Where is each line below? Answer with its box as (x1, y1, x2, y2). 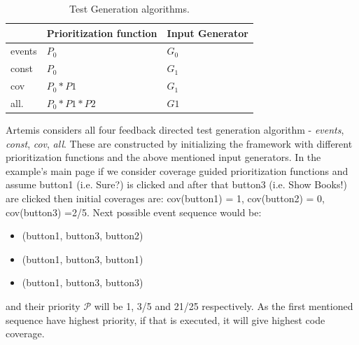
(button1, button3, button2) (22, 228, 143, 243)
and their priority (6, 299, 80, 313)
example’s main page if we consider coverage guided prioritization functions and (6, 163, 349, 178)
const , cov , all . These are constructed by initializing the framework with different (6, 136, 353, 150)
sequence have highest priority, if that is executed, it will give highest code (6, 312, 325, 327)
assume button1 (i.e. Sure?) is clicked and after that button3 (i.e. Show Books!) (6, 177, 347, 192)
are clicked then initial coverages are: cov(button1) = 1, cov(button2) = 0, (6, 191, 325, 206)
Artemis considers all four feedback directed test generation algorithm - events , (6, 122, 344, 137)
